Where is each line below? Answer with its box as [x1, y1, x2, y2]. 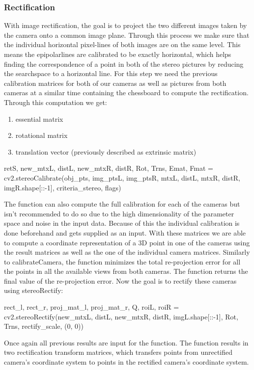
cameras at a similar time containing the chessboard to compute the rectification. [4, 87, 249, 98]
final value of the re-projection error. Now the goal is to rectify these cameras [4, 275, 237, 286]
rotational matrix [15, 130, 68, 140]
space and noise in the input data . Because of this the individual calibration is [4, 218, 240, 228]
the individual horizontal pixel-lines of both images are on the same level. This [4, 39, 241, 50]
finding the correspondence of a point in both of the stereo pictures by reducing [4, 58, 244, 69]
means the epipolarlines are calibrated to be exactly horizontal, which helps [4, 49, 231, 59]
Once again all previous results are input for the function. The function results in [4, 337, 249, 347]
